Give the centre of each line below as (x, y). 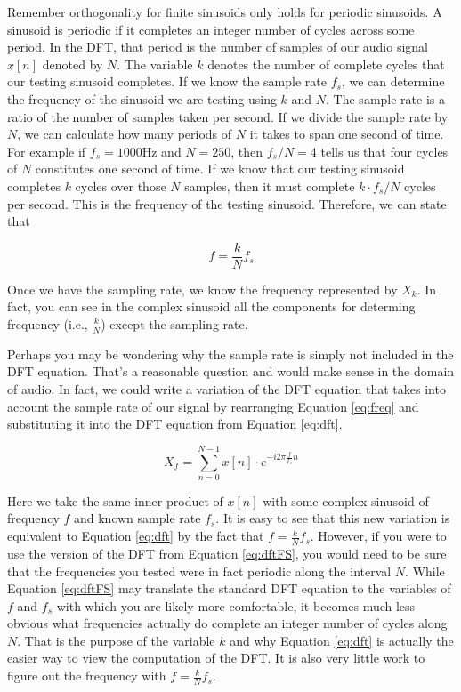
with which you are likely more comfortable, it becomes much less (236, 605)
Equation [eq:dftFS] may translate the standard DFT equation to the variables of (229, 588)
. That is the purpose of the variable (116, 640)
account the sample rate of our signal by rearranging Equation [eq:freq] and (213, 406)
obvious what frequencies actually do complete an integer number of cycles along (227, 623)
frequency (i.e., (48, 323)
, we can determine (393, 81)
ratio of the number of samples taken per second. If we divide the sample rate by (228, 116)
